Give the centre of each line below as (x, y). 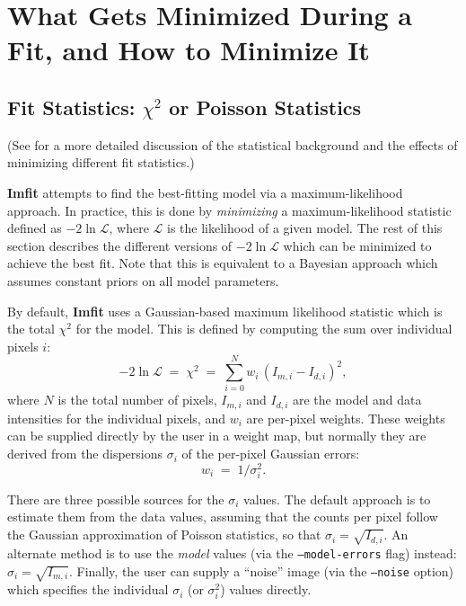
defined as (35, 228)
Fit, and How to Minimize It (189, 50)
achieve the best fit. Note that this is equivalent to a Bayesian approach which (223, 263)
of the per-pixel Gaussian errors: (271, 454)
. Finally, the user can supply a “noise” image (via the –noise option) (261, 570)
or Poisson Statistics (265, 107)
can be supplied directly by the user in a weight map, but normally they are (217, 436)
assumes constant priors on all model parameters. (143, 280)
